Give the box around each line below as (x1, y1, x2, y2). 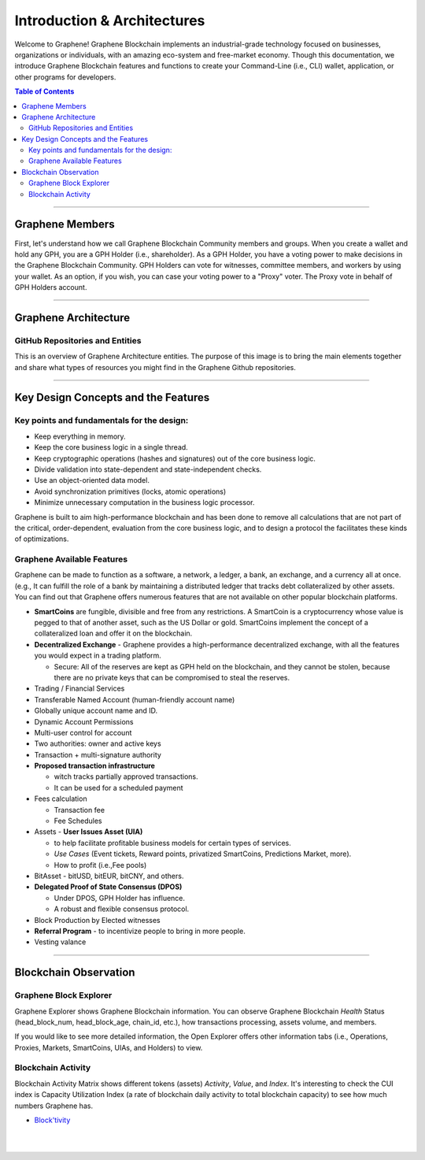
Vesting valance (34, 937, 87, 947)
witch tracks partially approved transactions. (54, 772, 198, 781)
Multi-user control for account (34, 728, 132, 737)
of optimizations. (14, 534, 69, 543)
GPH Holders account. (14, 283, 87, 292)
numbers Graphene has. (14, 1101, 94, 1110)
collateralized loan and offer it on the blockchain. (34, 628, 193, 638)
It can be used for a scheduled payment (54, 783, 184, 792)
